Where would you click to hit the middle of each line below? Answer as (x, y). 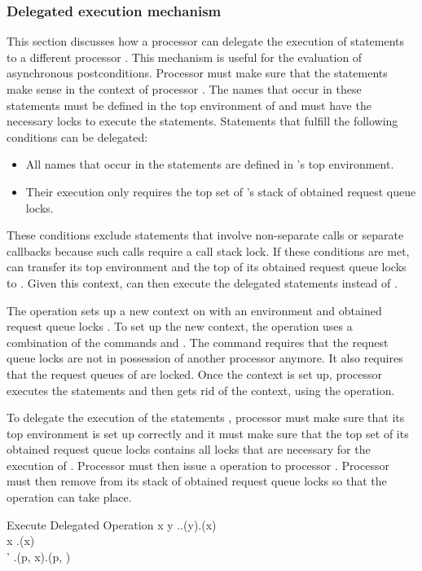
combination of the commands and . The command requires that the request (198, 342)
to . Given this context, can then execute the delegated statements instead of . (202, 282)
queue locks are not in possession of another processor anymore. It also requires (205, 358)
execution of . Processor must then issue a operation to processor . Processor (198, 465)
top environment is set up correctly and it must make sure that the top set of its (208, 433)
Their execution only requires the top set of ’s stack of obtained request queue (221, 191)
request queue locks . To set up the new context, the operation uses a (180, 326)
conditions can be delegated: (77, 136)
